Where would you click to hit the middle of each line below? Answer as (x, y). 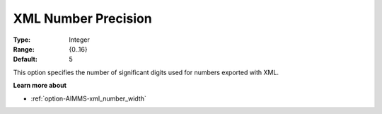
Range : (24, 49)
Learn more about (40, 86)
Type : (22, 40)
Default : (25, 59)
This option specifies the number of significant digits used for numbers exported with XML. (146, 72)
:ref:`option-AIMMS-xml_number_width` (88, 98)
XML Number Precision (82, 18)
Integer (79, 40)
